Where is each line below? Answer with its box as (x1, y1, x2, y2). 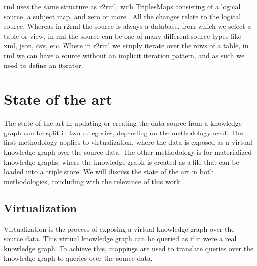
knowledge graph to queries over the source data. (4, 253, 153, 263)
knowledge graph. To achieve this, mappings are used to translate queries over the (4, 243, 254, 253)
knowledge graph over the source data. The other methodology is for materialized (4, 147, 252, 157)
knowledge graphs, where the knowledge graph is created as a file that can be (4, 156, 239, 167)
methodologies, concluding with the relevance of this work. (4, 176, 182, 186)
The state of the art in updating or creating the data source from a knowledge (4, 118, 242, 128)
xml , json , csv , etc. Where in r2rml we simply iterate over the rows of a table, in (4, 40, 249, 51)
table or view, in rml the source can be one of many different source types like (4, 30, 241, 41)
